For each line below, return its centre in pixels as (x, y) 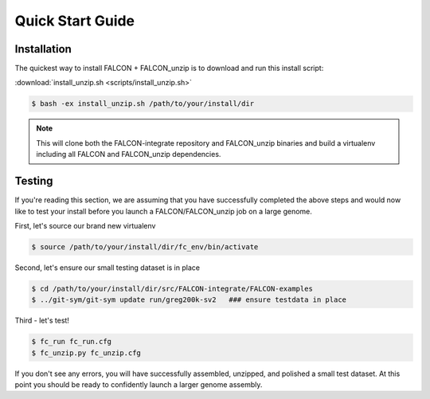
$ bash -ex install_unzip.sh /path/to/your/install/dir (143, 104)
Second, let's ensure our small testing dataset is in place (107, 268)
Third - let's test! (42, 321)
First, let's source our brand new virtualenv (85, 225)
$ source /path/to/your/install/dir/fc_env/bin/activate (145, 246)
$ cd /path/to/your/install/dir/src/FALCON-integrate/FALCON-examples (172, 288)
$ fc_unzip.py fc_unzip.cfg (86, 353)
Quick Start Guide (75, 21)
